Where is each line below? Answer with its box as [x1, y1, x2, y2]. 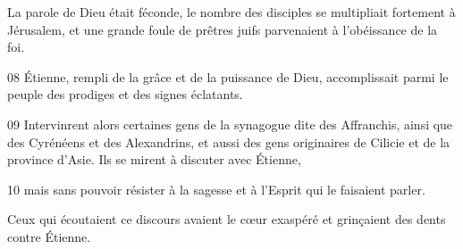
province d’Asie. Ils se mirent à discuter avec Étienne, [7, 150, 301, 169]
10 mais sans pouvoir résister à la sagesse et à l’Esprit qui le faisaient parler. [7, 179, 425, 198]
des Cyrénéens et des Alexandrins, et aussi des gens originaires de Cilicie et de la [7, 132, 450, 151]
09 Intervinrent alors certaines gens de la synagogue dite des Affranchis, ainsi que [7, 114, 453, 133]
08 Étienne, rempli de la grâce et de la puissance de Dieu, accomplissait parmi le [7, 67, 449, 86]
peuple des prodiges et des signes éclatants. [7, 85, 243, 104]
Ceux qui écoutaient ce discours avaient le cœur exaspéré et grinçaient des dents [7, 210, 446, 228]
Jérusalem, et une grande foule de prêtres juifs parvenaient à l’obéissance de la [7, 20, 438, 38]
